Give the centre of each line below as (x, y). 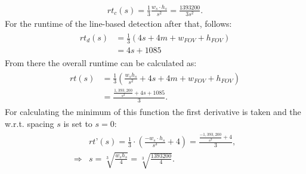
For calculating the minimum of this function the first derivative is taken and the (153, 112)
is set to (78, 123)
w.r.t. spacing (30, 123)
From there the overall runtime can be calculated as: (101, 62)
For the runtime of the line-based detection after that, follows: (118, 23)
